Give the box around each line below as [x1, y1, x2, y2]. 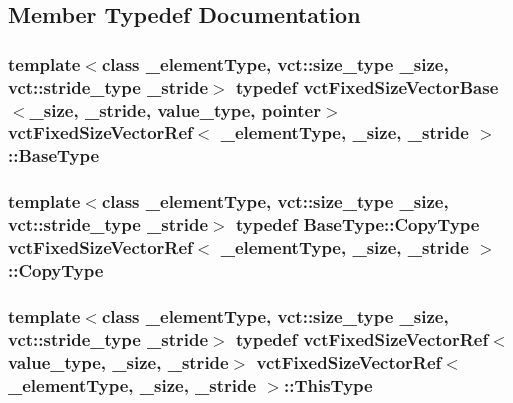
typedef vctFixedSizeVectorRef [235, 326, 489, 351]
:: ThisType [284, 372, 373, 397]
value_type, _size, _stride [8, 349, 229, 374]
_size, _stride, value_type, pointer [29, 97, 321, 122]
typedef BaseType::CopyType [235, 212, 480, 237]
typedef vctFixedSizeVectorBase [235, 74, 499, 99]
